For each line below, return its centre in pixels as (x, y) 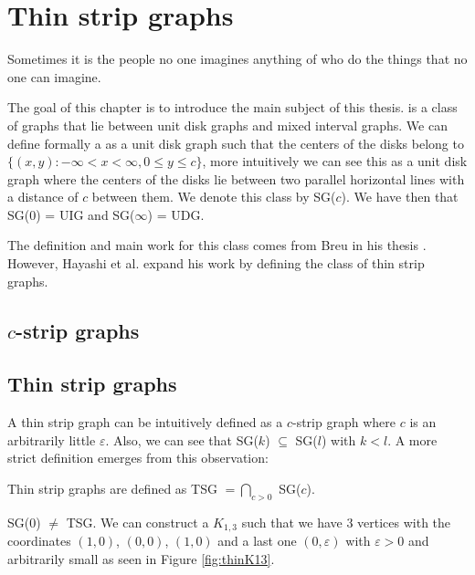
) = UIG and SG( (85, 214)
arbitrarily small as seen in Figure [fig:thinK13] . (141, 558)
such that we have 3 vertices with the (346, 522)
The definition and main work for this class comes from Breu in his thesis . (217, 245)
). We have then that (400, 197)
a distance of (43, 197)
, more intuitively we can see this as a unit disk (335, 161)
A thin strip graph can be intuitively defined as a (145, 422)
